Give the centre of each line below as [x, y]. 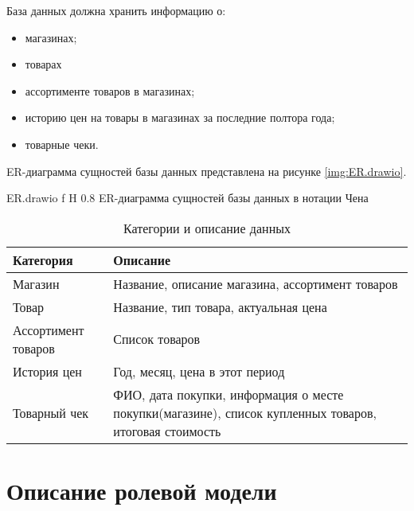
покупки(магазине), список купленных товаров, [245, 412]
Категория [43, 259]
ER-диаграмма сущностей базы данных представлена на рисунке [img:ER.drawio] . [207, 171]
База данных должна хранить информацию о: [116, 10]
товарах [43, 64]
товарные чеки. [62, 144]
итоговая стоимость [167, 431]
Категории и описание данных [207, 228]
